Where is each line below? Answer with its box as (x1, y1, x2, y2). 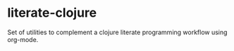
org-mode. (7, 35, 39, 43)
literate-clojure (7, 5, 97, 21)
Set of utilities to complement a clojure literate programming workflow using (7, 28, 228, 36)
